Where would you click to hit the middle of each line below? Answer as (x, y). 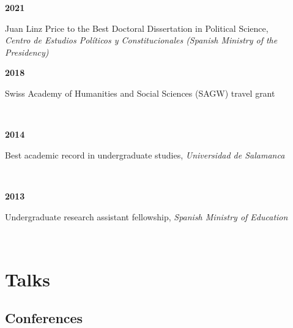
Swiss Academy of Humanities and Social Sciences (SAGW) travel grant (140, 93)
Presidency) (27, 52)
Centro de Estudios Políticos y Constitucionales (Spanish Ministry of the (141, 40)
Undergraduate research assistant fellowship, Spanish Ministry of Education (146, 216)
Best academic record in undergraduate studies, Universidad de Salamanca (145, 155)
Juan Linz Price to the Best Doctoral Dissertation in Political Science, (137, 28)
